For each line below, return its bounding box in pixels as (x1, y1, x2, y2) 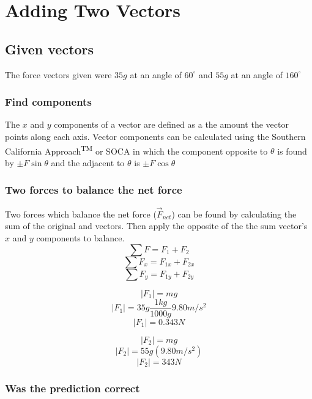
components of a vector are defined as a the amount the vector (54, 118, 289, 131)
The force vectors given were (5, 68, 112, 81)
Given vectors (5, 39, 94, 58)
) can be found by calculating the (171, 207, 297, 220)
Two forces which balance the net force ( (5, 207, 157, 220)
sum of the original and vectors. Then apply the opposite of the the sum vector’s (5, 219, 308, 232)
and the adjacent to (51, 156, 125, 169)
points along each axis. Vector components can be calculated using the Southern (5, 130, 306, 142)
